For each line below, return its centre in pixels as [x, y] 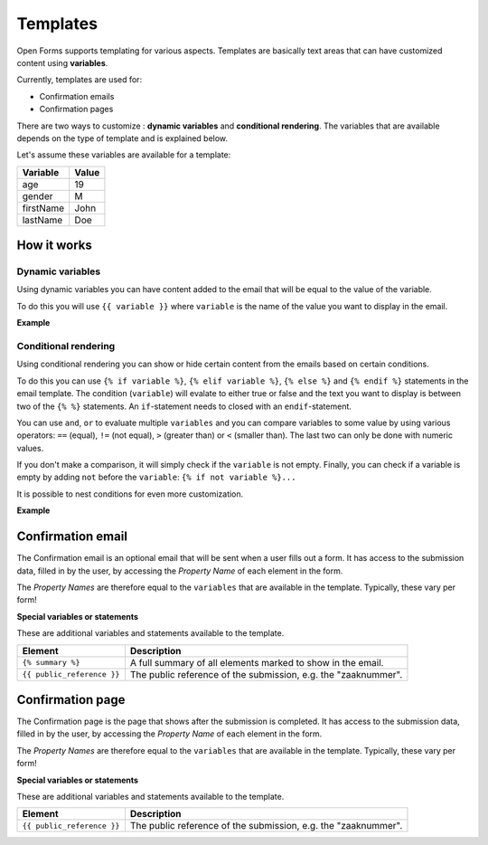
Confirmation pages [76, 109]
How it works [54, 246]
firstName [43, 208]
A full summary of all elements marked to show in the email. [257, 662]
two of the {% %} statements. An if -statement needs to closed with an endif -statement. [184, 406]
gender [38, 196]
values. [30, 448]
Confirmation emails [77, 96]
